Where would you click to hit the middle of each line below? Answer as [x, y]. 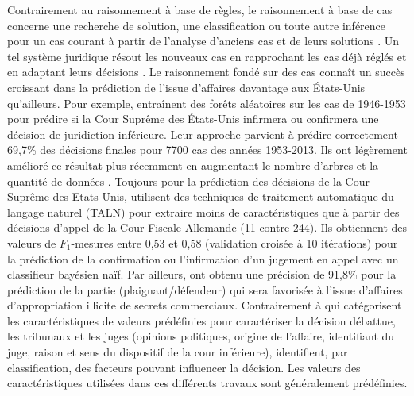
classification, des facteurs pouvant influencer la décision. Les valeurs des [184, 367]
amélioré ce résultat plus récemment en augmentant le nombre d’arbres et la [193, 165]
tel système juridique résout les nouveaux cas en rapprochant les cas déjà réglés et [207, 56]
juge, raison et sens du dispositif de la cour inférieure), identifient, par [178, 352]
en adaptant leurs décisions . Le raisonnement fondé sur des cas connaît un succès [206, 72]
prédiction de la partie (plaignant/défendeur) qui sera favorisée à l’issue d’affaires [205, 289]
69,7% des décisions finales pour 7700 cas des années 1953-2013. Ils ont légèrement [207, 150]
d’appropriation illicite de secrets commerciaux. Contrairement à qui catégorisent [205, 305]
